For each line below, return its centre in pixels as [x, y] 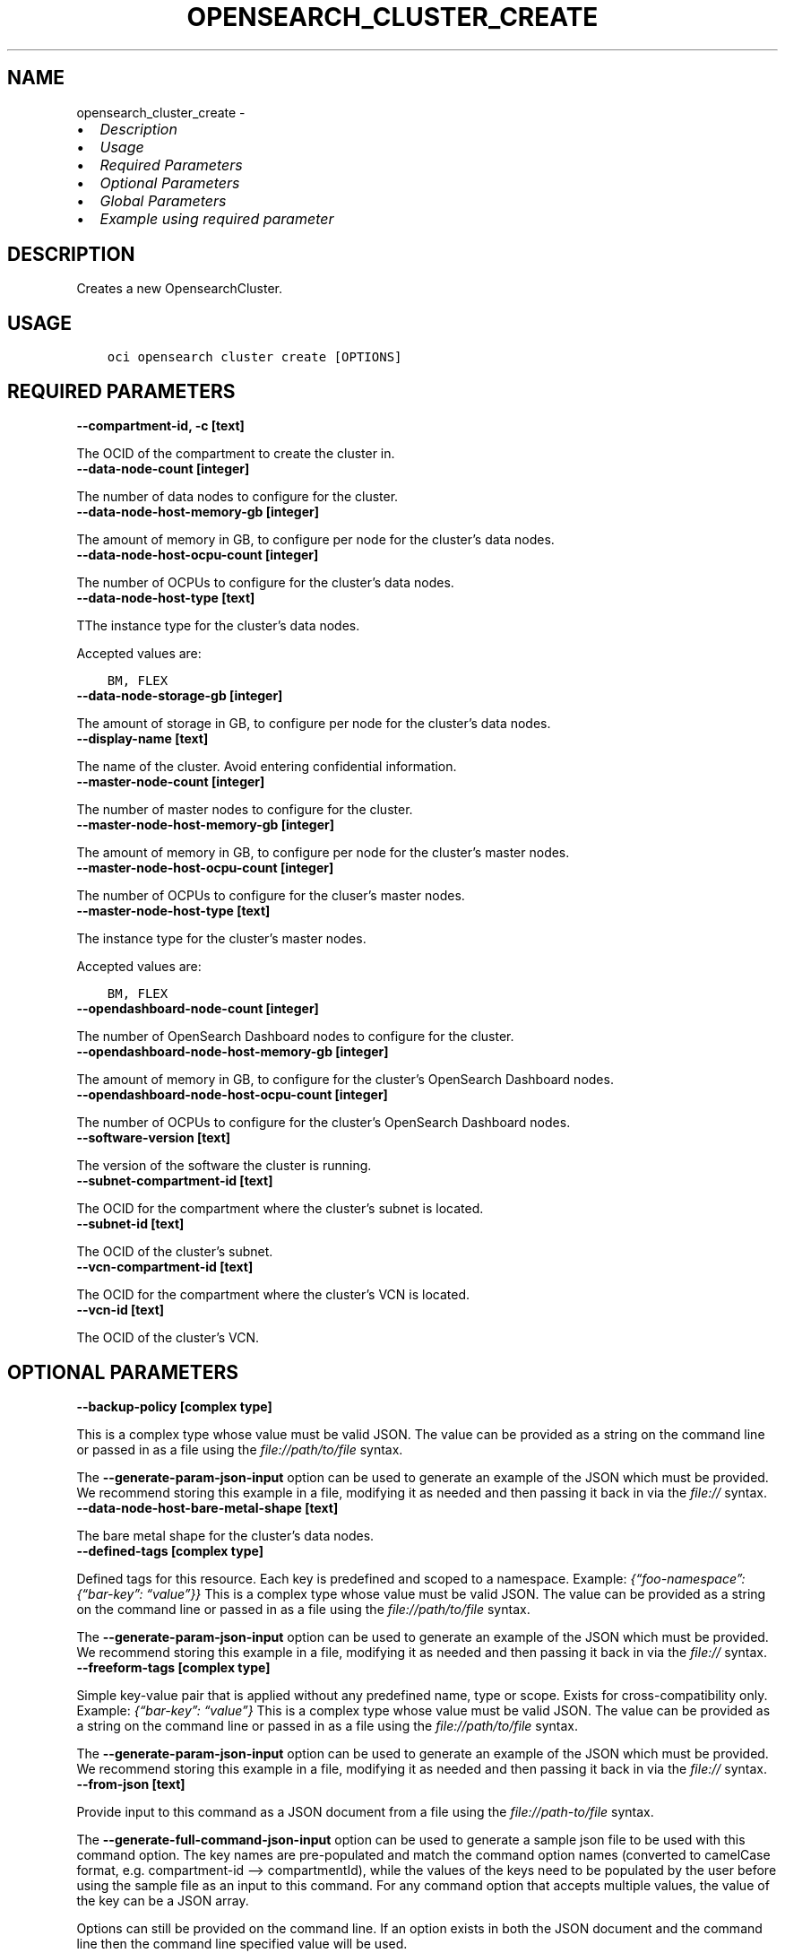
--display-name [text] [142, 739]
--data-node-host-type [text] [166, 598]
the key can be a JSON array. [163, 1900]
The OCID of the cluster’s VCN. [168, 1338]
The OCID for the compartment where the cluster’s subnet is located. [280, 1209]
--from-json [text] [131, 1784]
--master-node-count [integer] [171, 782]
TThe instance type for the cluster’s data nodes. [218, 626]
